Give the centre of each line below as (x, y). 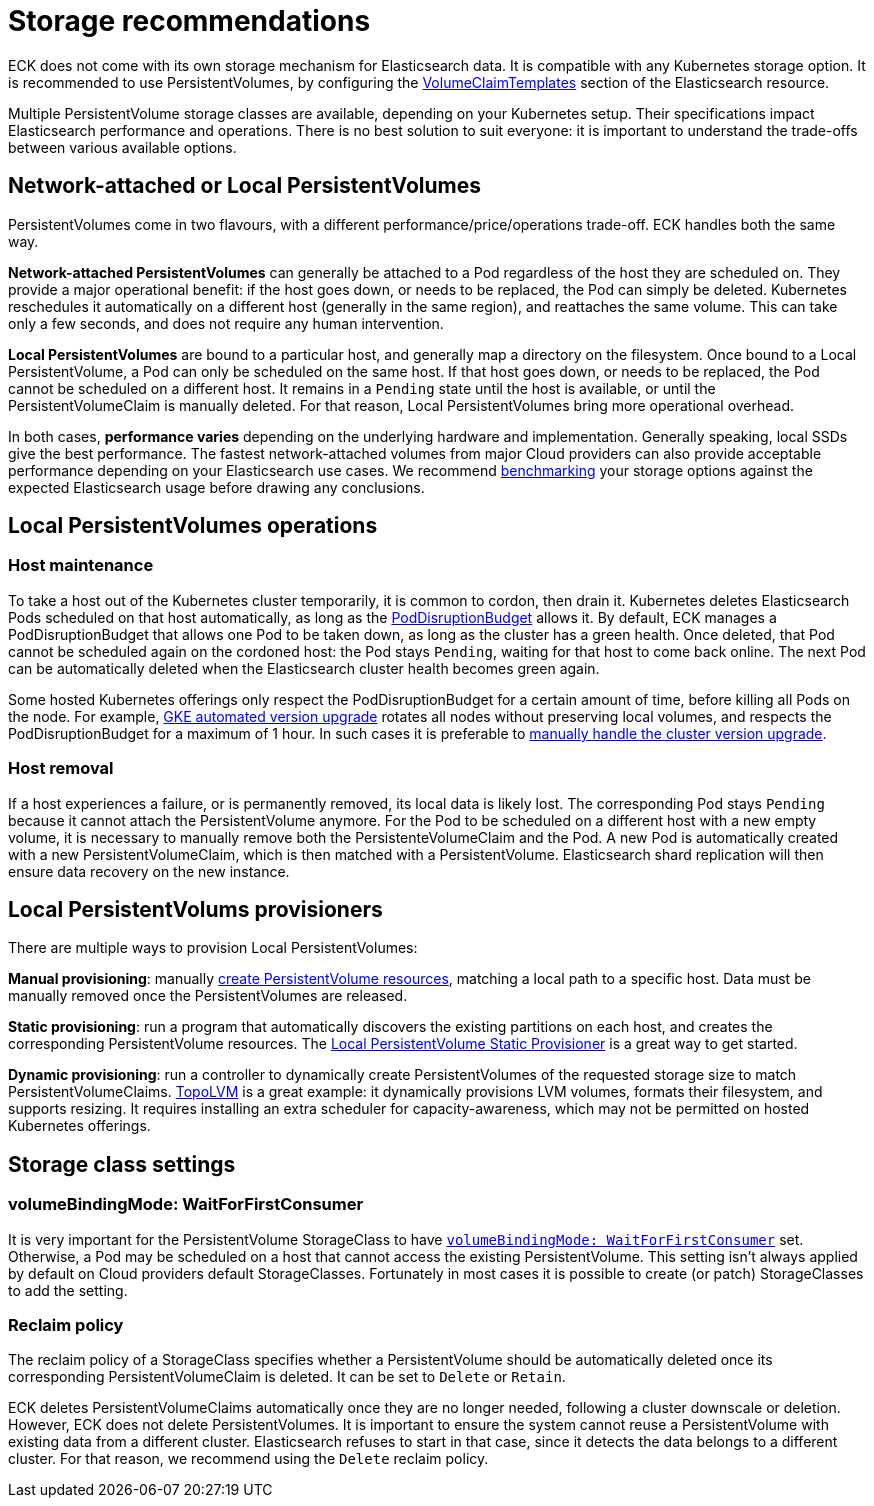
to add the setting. (68, 1290)
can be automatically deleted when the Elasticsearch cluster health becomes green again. (304, 668)
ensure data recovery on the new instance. (149, 871)
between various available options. (122, 147)
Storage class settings (122, 1164)
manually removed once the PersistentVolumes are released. (208, 996)
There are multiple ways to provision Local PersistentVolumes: (213, 948)
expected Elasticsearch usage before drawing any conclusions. (216, 487)
